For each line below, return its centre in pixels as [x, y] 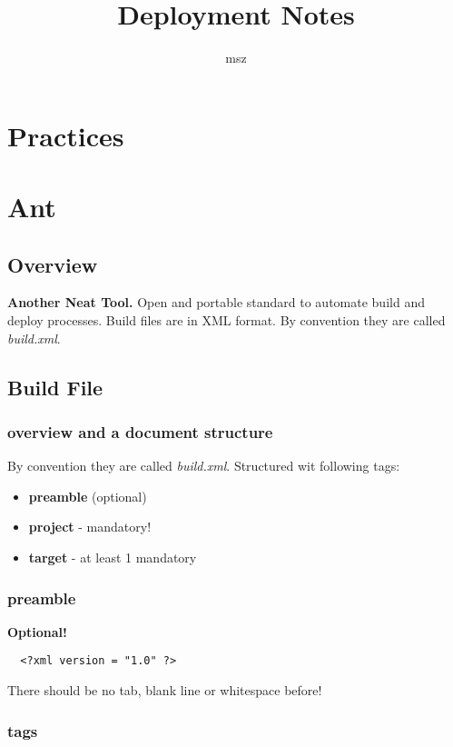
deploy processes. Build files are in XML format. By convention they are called [226, 320]
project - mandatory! [90, 527]
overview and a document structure [140, 431]
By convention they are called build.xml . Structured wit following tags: [204, 466]
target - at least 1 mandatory [113, 558]
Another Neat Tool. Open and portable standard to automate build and [216, 302]
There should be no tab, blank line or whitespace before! [165, 690]
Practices [66, 135]
